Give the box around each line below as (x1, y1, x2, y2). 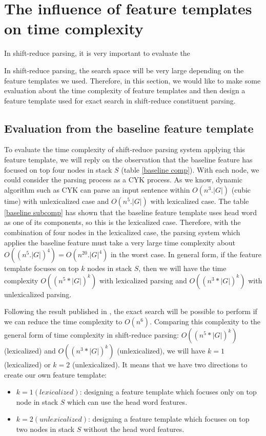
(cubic (231, 184, 251, 195)
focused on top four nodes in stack (4, 164, 112, 175)
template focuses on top (4, 263, 79, 274)
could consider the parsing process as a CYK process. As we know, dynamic (4, 174, 243, 185)
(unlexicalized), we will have (117, 345, 206, 356)
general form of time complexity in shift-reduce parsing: (4, 329, 179, 340)
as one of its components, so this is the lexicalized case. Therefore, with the (4, 217, 241, 227)
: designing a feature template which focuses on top (88, 413, 250, 424)
